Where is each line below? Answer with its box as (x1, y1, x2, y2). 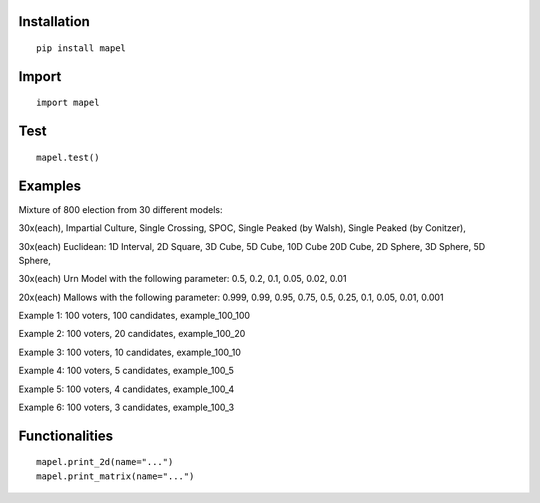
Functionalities (18, 427, 114, 444)
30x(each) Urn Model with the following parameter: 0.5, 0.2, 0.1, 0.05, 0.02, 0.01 (18, 273, 347, 285)
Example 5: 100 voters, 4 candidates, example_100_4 (18, 383, 235, 395)
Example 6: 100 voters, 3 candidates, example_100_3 (18, 401, 235, 414)
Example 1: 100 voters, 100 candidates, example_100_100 (18, 310, 250, 322)
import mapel (36, 97, 100, 109)
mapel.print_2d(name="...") (36, 456, 174, 468)
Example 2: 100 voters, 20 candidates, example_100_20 (18, 328, 246, 340)
